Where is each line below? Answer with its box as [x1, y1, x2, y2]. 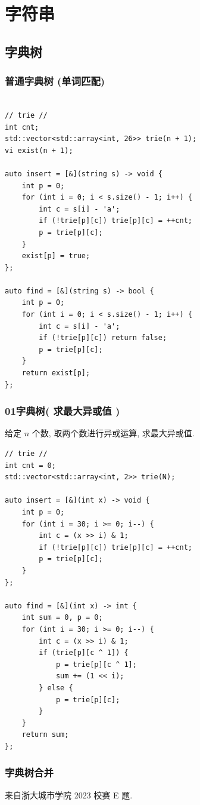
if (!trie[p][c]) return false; [39, 333, 167, 342]
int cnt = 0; [5, 461, 56, 470]
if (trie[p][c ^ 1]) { [39, 648, 129, 657]
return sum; [21, 730, 69, 739]
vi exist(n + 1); [5, 146, 73, 155]
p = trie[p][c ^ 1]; [55, 660, 137, 669]
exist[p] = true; [21, 252, 90, 261]
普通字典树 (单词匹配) [5, 74, 105, 88]
